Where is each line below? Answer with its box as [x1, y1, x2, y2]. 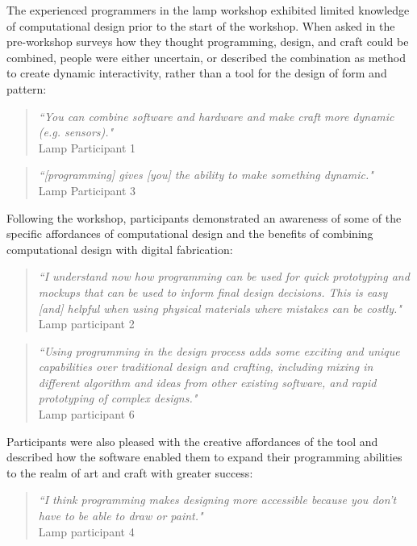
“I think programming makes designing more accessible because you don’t [38, 491, 397, 508]
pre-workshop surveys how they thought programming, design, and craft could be [6, 33, 409, 50]
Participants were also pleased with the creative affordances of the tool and [6, 432, 378, 449]
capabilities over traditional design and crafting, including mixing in [38, 358, 373, 375]
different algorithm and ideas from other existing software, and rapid [38, 373, 377, 390]
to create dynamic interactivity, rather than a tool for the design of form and [6, 65, 387, 81]
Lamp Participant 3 [38, 181, 136, 198]
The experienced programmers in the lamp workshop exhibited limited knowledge [6, 2, 410, 18]
